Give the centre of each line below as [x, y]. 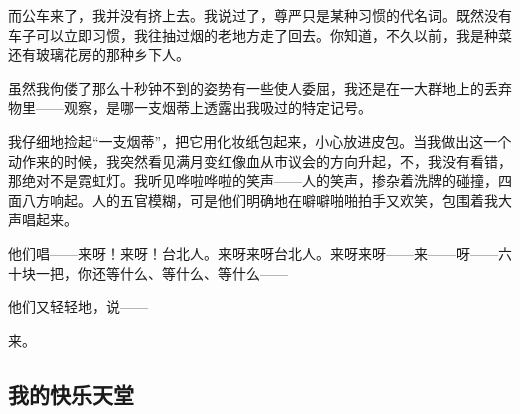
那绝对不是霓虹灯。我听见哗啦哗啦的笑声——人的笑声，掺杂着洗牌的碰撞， [253, 180]
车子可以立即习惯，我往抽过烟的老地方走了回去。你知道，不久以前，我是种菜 [260, 34]
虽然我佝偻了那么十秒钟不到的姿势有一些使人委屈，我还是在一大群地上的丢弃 [260, 87]
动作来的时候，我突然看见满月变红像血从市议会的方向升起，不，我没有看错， [260, 160]
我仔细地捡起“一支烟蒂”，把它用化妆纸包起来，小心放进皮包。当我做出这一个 [260, 140]
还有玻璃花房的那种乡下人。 [99, 54]
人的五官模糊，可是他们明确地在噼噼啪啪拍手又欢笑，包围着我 [294, 199]
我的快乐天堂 [71, 393]
